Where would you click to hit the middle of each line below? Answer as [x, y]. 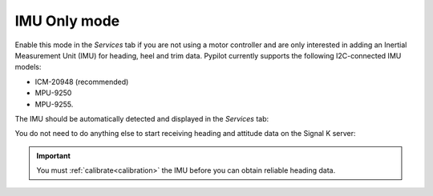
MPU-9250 [53, 93]
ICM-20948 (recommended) [82, 82]
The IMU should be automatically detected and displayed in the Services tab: [142, 118]
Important [54, 155]
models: [28, 67]
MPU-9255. [54, 104]
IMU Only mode [67, 21]
